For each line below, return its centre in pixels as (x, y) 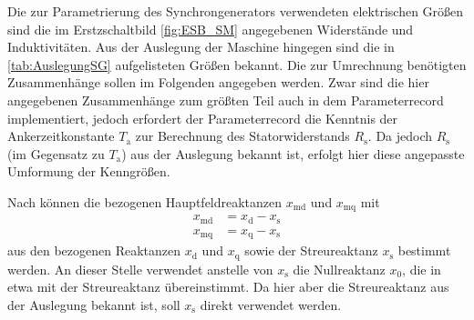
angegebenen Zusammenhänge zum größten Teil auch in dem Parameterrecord (226, 100)
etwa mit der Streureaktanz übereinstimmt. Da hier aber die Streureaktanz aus (228, 287)
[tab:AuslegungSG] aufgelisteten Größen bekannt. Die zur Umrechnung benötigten (237, 64)
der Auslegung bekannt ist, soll (94, 305)
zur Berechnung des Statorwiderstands (242, 136)
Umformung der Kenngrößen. (89, 171)
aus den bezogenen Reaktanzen (94, 250)
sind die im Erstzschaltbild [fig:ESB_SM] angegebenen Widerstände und (211, 29)
